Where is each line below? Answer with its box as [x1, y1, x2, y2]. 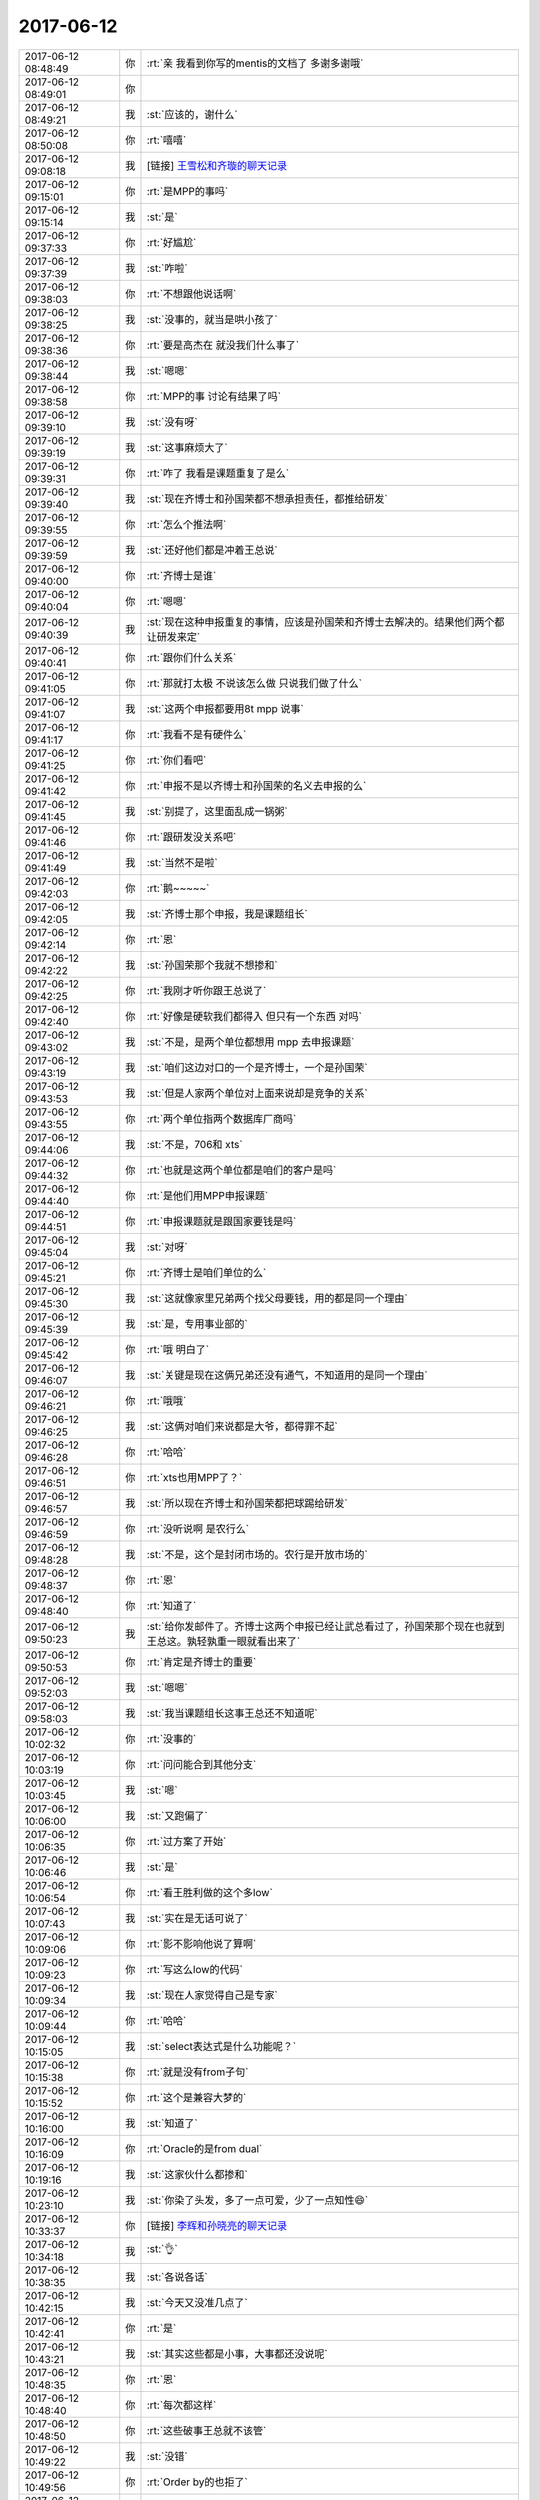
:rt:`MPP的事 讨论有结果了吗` [146, 389, 282, 403]
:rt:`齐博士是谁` [146, 568, 217, 582]
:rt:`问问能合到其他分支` [146, 1757, 257, 1771]
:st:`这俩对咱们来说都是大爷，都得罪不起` [146, 1419, 339, 1433]
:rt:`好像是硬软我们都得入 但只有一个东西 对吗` [146, 1009, 363, 1023]
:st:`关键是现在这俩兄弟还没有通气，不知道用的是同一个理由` [146, 1368, 429, 1382]
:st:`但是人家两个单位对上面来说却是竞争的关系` [146, 1086, 369, 1100]
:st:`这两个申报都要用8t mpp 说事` [146, 701, 304, 715]
